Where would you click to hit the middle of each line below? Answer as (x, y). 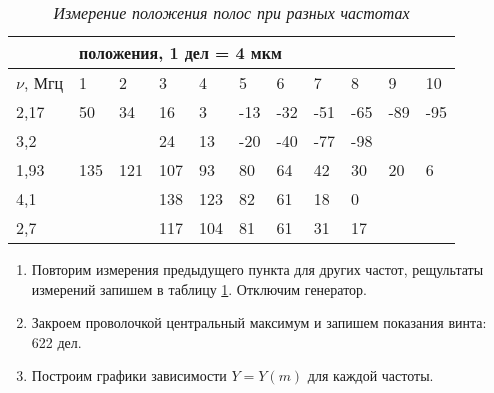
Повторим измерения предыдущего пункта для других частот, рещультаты (257, 269)
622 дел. (56, 341)
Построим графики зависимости (129, 375)
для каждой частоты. (370, 375)
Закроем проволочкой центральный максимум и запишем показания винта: (259, 322)
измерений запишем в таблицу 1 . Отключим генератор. (199, 288)
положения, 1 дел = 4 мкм (180, 52)
